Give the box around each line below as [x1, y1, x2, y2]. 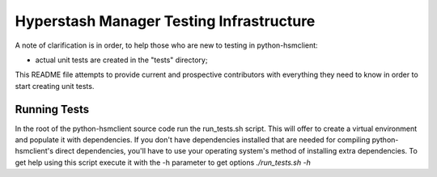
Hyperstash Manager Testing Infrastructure [15, 12, 316, 30]
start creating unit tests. [15, 81, 95, 91]
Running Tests [15, 102, 89, 116]
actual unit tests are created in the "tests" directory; [35, 55, 208, 65]
